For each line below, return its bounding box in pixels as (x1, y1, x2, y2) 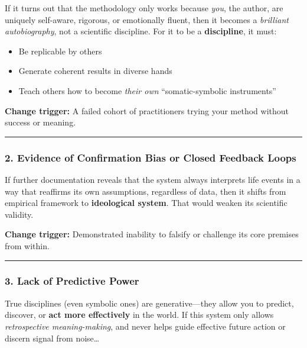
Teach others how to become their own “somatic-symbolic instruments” (18, 84, 276, 96)
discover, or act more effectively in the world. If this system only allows (5, 308, 274, 321)
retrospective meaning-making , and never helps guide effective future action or (5, 320, 286, 332)
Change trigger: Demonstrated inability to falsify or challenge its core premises (5, 228, 299, 240)
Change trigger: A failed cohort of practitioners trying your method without (5, 104, 289, 117)
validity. (5, 208, 34, 220)
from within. (5, 239, 50, 252)
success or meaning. (5, 116, 76, 128)
